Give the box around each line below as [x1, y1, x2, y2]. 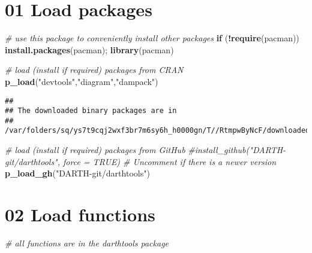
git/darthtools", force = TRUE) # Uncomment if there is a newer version [5, 155, 277, 167]
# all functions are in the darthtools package [5, 237, 169, 249]
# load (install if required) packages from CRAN [5, 63, 184, 76]
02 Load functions [5, 202, 155, 227]
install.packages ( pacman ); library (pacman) [5, 43, 174, 56]
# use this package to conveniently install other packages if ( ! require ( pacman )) [5, 32, 299, 44]
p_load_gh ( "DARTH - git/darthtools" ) [5, 167, 150, 179]
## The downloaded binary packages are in [5, 106, 177, 115]
